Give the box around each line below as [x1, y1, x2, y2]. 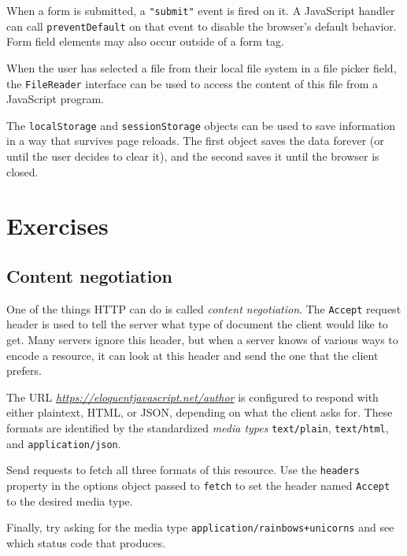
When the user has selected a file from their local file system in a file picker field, [6, 59, 397, 76]
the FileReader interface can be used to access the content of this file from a [6, 75, 379, 91]
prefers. [6, 362, 42, 379]
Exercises [6, 209, 109, 242]
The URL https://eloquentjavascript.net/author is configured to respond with [6, 388, 379, 405]
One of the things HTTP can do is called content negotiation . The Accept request [6, 300, 401, 317]
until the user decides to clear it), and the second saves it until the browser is [6, 148, 379, 164]
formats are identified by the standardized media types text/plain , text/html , [6, 419, 389, 436]
